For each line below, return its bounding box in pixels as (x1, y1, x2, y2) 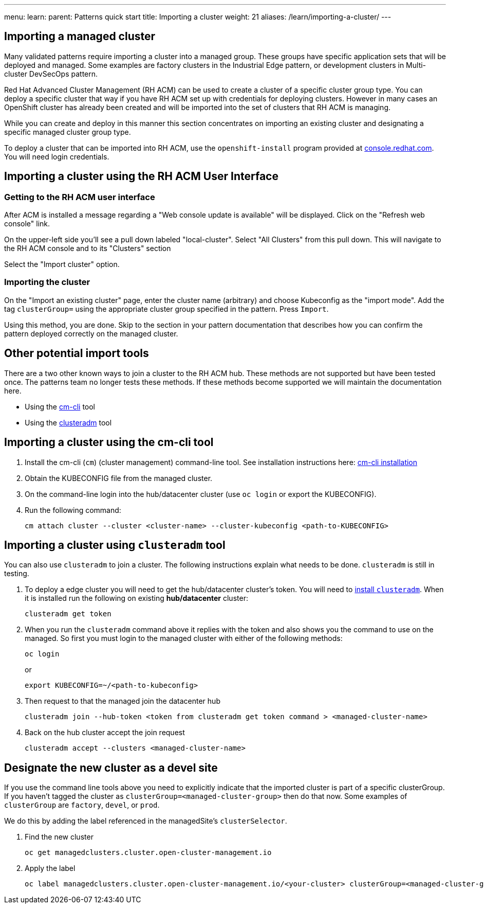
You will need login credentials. (4, 152, 109, 161)
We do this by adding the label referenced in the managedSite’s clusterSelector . (4, 816, 287, 826)
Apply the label (25, 864, 76, 873)
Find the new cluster (25, 832, 94, 842)
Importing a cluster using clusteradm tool (4, 538, 226, 551)
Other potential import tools (4, 347, 149, 360)
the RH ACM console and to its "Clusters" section (4, 244, 171, 253)
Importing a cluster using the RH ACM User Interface (4, 170, 278, 183)
